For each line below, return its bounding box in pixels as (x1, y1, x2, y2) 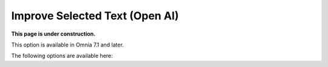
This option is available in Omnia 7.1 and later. (11, 41, 124, 48)
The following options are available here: (11, 52, 113, 60)
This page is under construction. (11, 30, 96, 37)
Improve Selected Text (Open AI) (11, 9, 179, 22)
